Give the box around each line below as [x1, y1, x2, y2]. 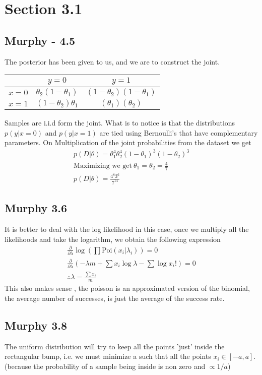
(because [5, 360, 31, 371]
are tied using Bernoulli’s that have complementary [99, 127, 258, 138]
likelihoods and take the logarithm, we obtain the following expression [5, 233, 221, 244]
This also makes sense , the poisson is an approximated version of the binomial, [5, 283, 250, 293]
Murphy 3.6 [5, 200, 68, 216]
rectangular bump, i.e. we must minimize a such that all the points [5, 351, 211, 361]
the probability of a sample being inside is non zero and [33, 360, 206, 371]
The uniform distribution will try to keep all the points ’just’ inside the [5, 341, 225, 351]
